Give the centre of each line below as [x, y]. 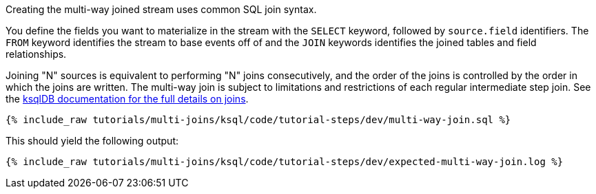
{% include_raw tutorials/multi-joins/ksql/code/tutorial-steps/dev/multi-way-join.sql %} [258, 120]
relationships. [36, 54]
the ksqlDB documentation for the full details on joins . [127, 99]
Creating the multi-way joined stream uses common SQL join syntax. [161, 9]
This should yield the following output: [92, 141]
